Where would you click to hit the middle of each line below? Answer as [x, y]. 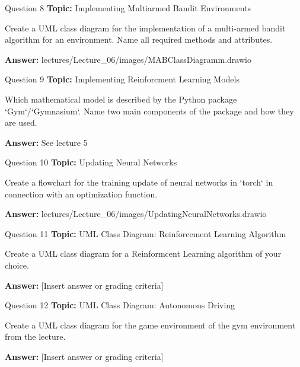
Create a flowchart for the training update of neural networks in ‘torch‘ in [139, 182]
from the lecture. [35, 336]
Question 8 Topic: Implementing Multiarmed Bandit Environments [128, 8]
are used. [21, 122]
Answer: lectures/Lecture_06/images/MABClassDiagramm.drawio [128, 59]
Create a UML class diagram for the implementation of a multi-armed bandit [145, 28]
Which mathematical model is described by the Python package [121, 99]
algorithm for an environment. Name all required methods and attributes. [139, 39]
